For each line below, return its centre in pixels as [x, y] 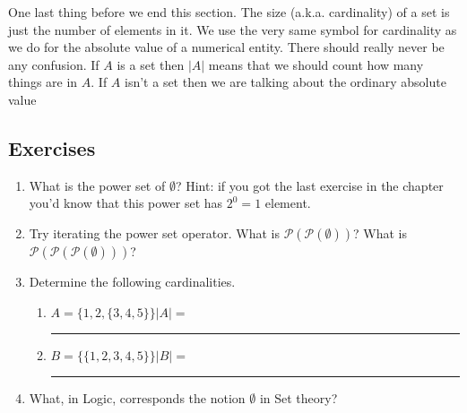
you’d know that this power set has [126, 203]
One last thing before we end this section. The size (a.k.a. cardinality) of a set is [229, 12]
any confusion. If [54, 64]
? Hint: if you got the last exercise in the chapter [309, 185]
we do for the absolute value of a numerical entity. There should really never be [226, 47]
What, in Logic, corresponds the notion [137, 397]
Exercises [52, 147]
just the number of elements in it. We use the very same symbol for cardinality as [233, 29]
